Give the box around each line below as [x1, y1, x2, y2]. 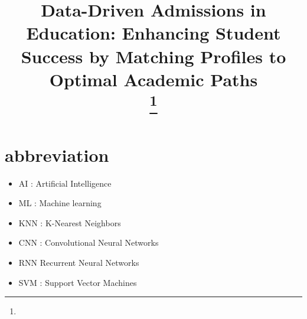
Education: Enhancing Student [26, 21, 281, 45]
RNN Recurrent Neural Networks [18, 256, 139, 268]
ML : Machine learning [18, 197, 102, 209]
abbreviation [5, 142, 109, 167]
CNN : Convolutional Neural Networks [18, 236, 159, 249]
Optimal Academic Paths [49, 67, 258, 91]
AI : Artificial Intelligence [18, 177, 112, 189]
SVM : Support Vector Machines [18, 276, 137, 288]
